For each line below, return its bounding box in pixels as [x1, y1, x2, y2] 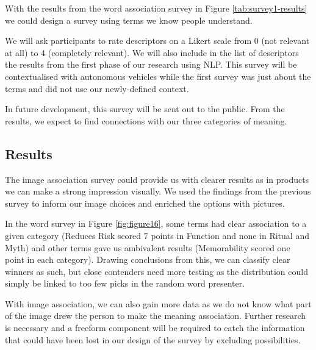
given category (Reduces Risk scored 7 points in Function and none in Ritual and [5, 229, 309, 241]
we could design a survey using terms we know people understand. [5, 13, 253, 26]
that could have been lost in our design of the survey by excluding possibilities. [5, 333, 301, 346]
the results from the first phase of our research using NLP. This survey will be [5, 58, 297, 71]
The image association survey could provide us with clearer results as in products [5, 173, 309, 185]
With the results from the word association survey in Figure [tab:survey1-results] [5, 2, 307, 14]
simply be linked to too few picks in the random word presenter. [5, 277, 245, 290]
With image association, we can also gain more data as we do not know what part [5, 297, 312, 310]
